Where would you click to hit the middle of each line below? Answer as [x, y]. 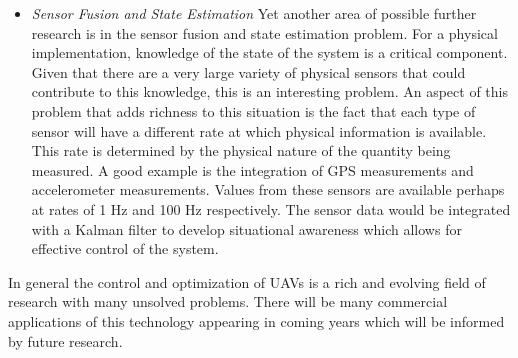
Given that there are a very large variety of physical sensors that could [248, 71]
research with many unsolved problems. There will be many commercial [228, 301]
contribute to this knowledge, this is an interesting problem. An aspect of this [269, 91]
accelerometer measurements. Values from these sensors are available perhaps [268, 189]
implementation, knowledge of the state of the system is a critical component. [269, 52]
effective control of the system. [125, 248]
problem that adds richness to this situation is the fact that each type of [253, 110]
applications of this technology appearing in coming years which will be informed [256, 320]
